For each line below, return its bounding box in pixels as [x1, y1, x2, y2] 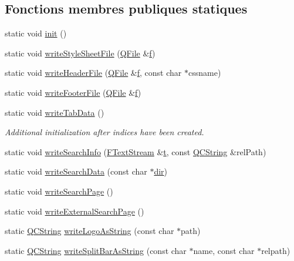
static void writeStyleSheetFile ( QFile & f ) [5, 46, 156, 59]
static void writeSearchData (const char [5, 165, 147, 178]
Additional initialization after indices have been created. [5, 126, 204, 138]
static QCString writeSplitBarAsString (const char [5, 244, 187, 256]
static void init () [5, 27, 67, 39]
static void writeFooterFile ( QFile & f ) [5, 86, 141, 98]
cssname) [188, 66, 221, 79]
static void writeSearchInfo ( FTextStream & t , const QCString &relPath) [5, 145, 266, 158]
